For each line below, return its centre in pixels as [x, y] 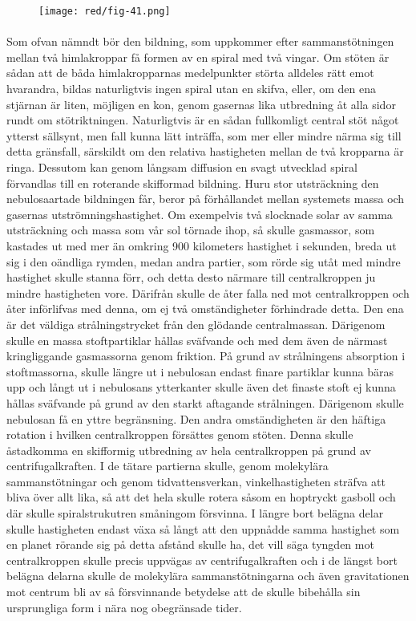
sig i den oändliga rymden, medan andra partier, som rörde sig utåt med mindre [204, 261]
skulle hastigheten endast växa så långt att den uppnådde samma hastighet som [203, 528]
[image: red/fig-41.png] [105, 11]
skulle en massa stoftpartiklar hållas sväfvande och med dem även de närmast [197, 340]
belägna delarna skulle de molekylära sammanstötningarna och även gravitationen [208, 576]
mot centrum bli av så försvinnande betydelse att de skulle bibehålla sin [184, 592]
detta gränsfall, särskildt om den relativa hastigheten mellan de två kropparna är [205, 151]
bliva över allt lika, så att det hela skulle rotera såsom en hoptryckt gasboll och [201, 497]
